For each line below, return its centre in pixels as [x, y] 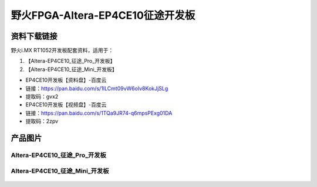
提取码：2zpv [42, 121]
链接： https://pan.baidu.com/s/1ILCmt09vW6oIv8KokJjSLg [97, 88]
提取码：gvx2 [42, 96]
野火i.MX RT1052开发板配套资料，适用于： [62, 51]
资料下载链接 [34, 36]
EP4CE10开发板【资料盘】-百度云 [66, 80]
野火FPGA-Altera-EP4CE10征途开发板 [103, 15]
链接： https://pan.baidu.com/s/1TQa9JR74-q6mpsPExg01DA [99, 113]
